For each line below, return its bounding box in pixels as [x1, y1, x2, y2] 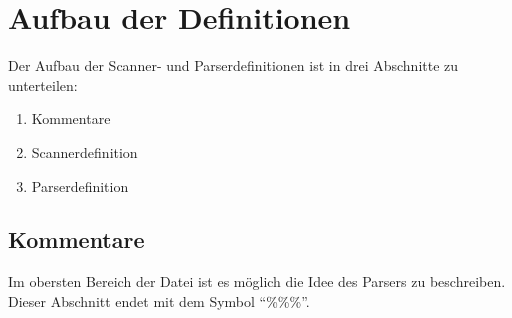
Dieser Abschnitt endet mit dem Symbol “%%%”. [8, 290, 310, 311]
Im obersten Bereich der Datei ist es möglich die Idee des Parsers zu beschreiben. [8, 271, 506, 292]
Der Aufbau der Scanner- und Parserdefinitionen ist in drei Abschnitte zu [8, 55, 459, 76]
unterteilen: [8, 74, 78, 95]
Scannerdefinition [31, 141, 138, 162]
